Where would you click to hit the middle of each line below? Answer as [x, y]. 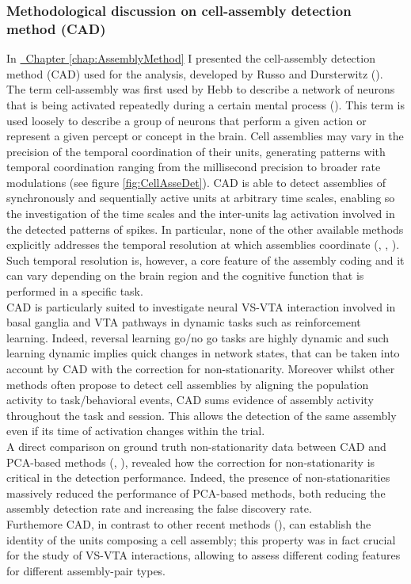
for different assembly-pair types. [86, 570]
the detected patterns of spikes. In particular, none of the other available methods [205, 229]
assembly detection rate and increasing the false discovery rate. [159, 508]
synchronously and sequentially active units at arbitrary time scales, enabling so [201, 198]
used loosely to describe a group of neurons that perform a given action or [186, 120]
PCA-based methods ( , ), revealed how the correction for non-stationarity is [191, 462]
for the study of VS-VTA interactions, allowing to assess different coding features [204, 555]
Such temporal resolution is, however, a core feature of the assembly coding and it [205, 260]
